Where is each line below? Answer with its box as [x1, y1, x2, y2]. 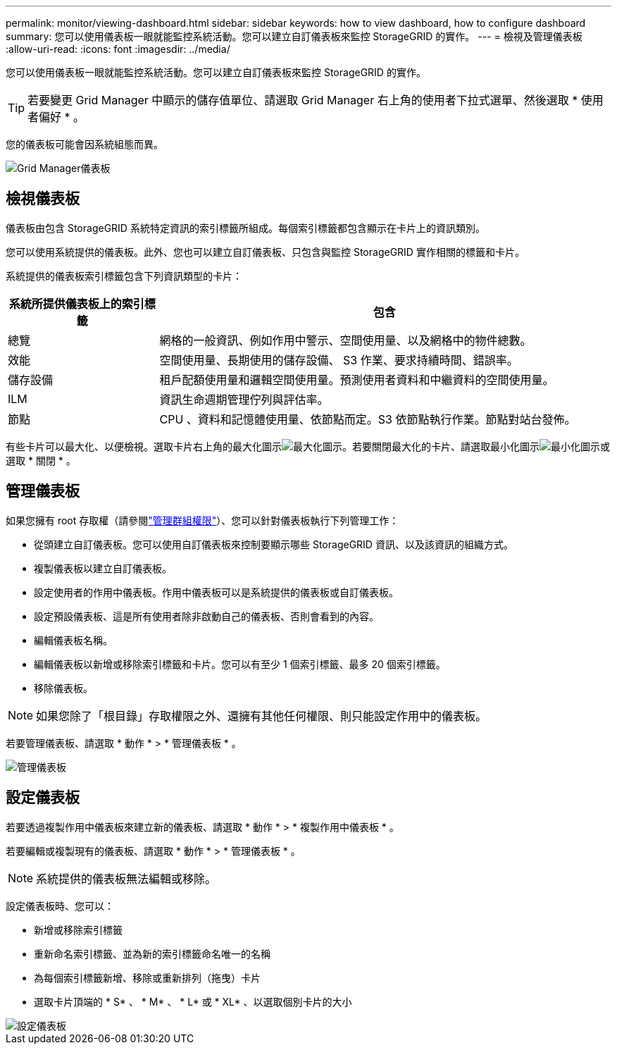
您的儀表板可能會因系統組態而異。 [6, 138, 163, 150]
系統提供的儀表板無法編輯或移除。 [36, 871, 217, 886]
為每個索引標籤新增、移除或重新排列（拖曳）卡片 [34, 971, 261, 984]
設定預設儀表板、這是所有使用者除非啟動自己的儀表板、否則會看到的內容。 [34, 610, 379, 622]
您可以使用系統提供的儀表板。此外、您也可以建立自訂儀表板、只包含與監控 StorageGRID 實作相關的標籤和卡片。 [6, 245, 525, 258]
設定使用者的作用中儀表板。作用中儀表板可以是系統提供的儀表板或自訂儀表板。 [34, 586, 399, 598]
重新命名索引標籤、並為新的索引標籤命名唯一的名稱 [34, 947, 270, 960]
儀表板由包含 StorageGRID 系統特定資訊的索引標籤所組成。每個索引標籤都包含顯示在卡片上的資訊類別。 [6, 221, 485, 234]
